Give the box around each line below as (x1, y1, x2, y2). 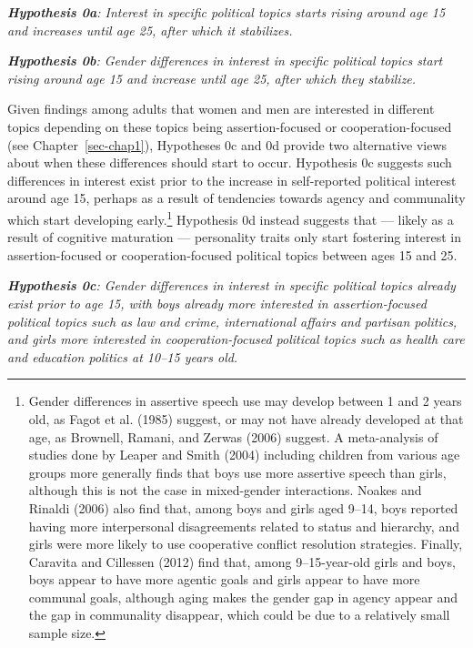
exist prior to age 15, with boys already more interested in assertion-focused (7, 293, 427, 312)
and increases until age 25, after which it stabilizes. (7, 20, 293, 39)
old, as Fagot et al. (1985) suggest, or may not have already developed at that (28, 409, 464, 428)
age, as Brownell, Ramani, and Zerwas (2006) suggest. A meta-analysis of (28, 427, 438, 446)
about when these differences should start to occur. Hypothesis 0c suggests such (7, 153, 452, 172)
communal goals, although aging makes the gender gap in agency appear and (28, 587, 458, 606)
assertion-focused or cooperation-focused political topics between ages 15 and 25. (7, 245, 458, 264)
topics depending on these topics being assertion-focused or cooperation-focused (7, 116, 452, 136)
